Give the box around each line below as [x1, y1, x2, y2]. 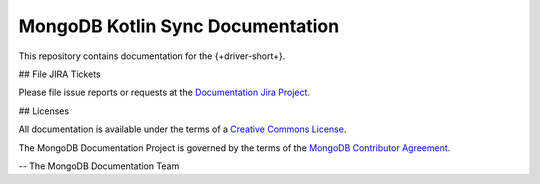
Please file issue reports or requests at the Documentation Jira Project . [18, 86, 310, 99]
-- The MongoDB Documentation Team [18, 160, 180, 172]
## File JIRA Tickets [18, 68, 101, 80]
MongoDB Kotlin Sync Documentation [18, 15, 340, 37]
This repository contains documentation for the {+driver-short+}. [18, 50, 286, 62]
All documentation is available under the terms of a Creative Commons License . [18, 123, 347, 135]
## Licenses [18, 105, 70, 117]
